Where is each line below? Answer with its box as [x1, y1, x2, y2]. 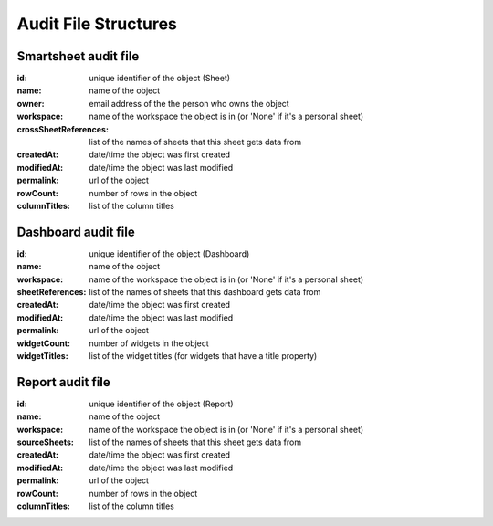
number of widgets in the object [89, 338, 209, 349]
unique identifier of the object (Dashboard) [89, 247, 250, 259]
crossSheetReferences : [16, 123, 110, 134]
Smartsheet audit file [16, 48, 140, 64]
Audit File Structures [16, 14, 178, 34]
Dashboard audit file [16, 224, 136, 239]
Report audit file [16, 374, 111, 390]
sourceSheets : [16, 437, 75, 447]
